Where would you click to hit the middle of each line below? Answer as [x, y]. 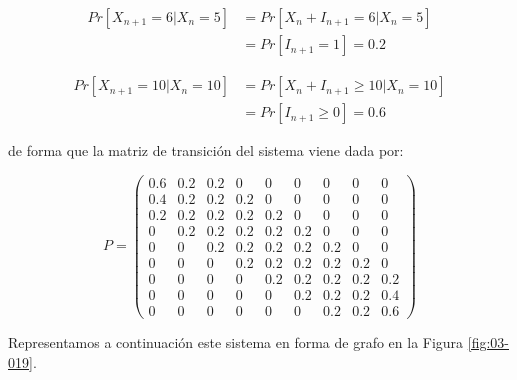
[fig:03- [488, 342]
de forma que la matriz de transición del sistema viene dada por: [206, 150]
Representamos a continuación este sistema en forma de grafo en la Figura [236, 342]
